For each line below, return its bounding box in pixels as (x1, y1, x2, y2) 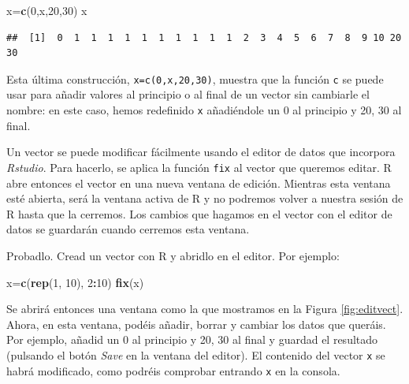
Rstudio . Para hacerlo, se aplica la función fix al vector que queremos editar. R (6, 158, 392, 175)
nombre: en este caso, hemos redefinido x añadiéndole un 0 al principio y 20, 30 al (6, 102, 402, 118)
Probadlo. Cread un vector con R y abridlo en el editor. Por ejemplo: (6, 247, 340, 263)
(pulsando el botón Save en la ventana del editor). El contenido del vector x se (6, 346, 385, 363)
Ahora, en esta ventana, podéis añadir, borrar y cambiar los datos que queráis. (6, 315, 386, 332)
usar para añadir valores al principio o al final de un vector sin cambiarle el (6, 86, 370, 103)
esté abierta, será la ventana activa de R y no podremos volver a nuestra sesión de (6, 190, 403, 207)
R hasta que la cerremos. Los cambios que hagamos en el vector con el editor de (6, 205, 392, 222)
